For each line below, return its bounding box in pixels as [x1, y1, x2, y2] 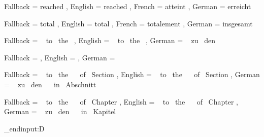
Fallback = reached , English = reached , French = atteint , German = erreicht [4, 1, 251, 11]
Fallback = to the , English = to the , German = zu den [4, 35, 215, 46]
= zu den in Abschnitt [4, 79, 96, 89]
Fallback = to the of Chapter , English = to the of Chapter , [4, 96, 238, 107]
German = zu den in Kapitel [4, 106, 116, 117]
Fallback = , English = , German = [4, 52, 115, 62]
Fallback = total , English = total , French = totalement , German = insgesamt [4, 18, 253, 28]
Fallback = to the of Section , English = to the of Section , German [4, 69, 260, 80]
